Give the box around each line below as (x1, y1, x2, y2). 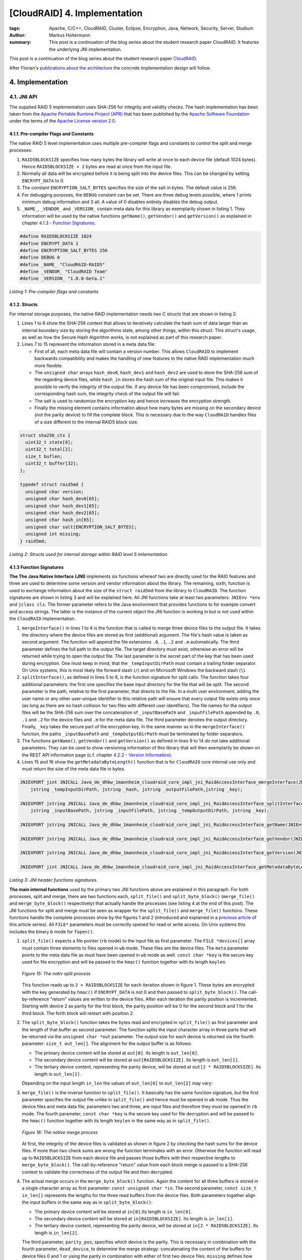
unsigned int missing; (25, 531, 82, 537)
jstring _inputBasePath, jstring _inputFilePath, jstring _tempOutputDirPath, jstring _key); (30, 808, 269, 813)
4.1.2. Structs (9, 301, 38, 307)
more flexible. (34, 362, 63, 368)
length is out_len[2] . (34, 1071, 82, 1077)
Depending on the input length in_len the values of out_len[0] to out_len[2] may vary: (22, 1080, 213, 1086)
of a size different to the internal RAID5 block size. (34, 419, 138, 425)
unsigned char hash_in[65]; (25, 517, 95, 523)
